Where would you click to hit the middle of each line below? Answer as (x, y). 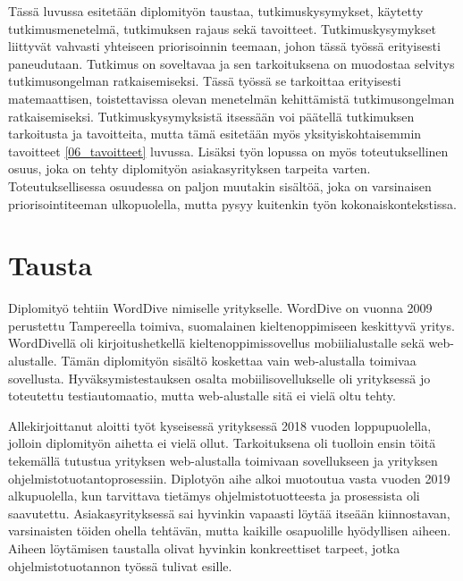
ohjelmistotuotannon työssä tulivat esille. (120, 565)
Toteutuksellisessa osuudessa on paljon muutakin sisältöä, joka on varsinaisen (220, 185)
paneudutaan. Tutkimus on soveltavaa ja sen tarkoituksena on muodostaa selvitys (231, 63)
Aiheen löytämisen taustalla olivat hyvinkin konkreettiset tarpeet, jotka (204, 547)
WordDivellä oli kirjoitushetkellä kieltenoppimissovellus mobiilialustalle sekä (216, 343)
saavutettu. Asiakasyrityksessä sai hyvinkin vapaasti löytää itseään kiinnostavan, (229, 513)
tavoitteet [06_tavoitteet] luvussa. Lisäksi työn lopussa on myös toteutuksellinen (228, 151)
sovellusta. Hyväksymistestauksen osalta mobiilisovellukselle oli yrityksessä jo (219, 378)
